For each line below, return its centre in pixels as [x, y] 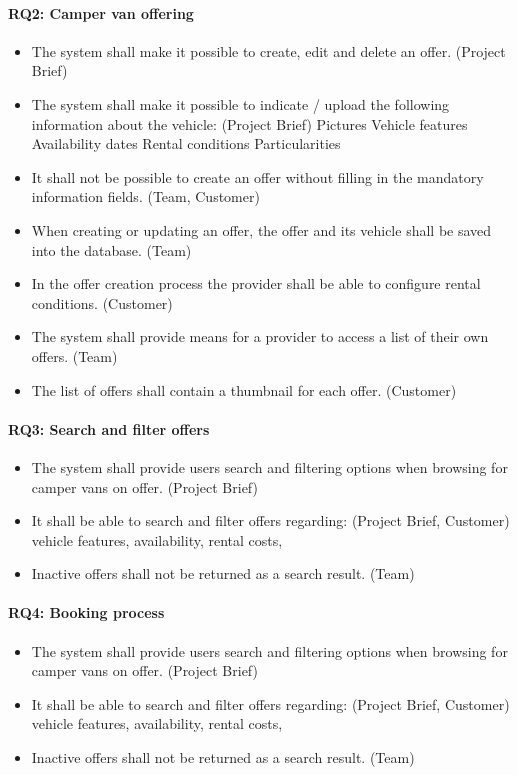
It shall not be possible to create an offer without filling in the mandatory [257, 176]
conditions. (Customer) [102, 302]
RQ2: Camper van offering [101, 12]
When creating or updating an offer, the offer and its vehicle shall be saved [261, 229]
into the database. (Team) [111, 249]
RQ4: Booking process [86, 612]
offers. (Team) [74, 355]
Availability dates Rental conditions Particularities [186, 143]
